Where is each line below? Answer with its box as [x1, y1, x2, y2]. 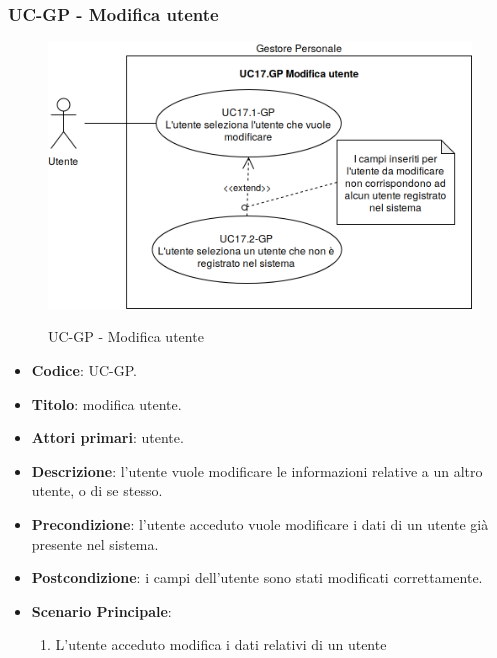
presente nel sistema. [31, 533, 159, 554]
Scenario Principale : [31, 600, 172, 621]
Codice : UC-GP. [31, 360, 137, 381]
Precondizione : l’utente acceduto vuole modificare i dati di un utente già [31, 514, 489, 535]
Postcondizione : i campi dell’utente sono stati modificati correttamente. [31, 567, 483, 588]
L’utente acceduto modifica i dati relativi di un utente [55, 634, 387, 655]
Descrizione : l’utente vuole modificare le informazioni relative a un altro [31, 460, 483, 481]
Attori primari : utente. [31, 427, 184, 448]
